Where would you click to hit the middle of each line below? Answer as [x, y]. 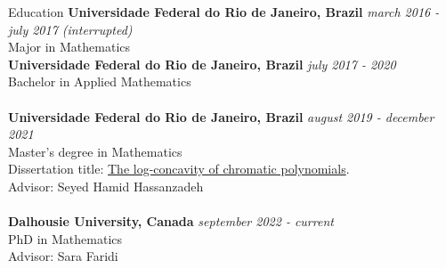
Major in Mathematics [69, 47]
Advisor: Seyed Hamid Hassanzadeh [106, 186]
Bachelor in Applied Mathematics [100, 81]
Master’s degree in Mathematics [95, 151]
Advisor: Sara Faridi [63, 256]
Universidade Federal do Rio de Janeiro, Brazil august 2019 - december [221, 116]
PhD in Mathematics [65, 238]
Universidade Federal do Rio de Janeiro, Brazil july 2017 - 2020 [202, 64]
